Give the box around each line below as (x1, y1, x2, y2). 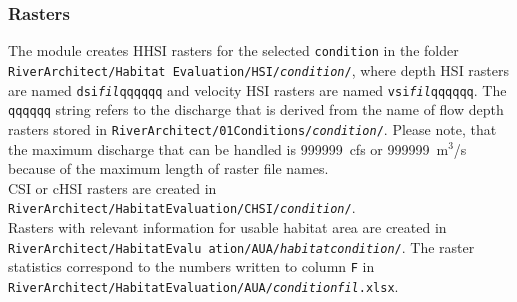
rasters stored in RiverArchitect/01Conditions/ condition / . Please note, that (8, 118, 497, 139)
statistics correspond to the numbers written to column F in (8, 256, 375, 277)
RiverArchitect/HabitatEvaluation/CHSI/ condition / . (8, 197, 356, 218)
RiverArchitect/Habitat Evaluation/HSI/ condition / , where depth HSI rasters (8, 59, 510, 80)
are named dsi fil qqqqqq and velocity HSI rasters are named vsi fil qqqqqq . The (8, 79, 507, 100)
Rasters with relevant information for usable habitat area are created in (8, 216, 447, 237)
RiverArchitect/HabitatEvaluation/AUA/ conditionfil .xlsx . (8, 275, 399, 296)
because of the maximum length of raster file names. (8, 158, 329, 179)
